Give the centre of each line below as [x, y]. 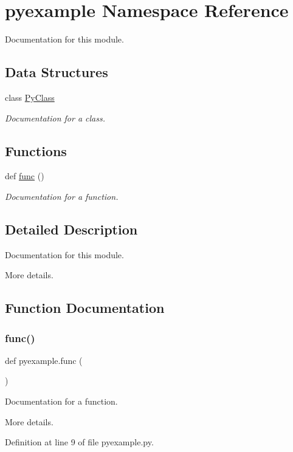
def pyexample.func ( [44, 360]
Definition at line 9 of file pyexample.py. [79, 442]
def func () [25, 176]
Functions [36, 150]
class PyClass [30, 97]
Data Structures [57, 72]
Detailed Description [71, 229]
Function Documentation [85, 308]
